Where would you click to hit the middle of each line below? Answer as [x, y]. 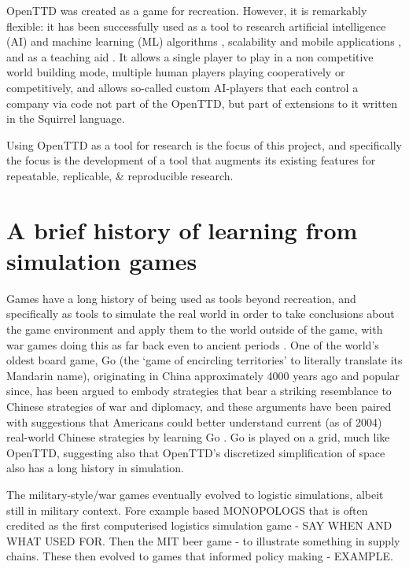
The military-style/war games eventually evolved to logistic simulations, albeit [195, 494]
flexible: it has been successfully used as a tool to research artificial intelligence [196, 26]
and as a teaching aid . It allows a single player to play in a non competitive [190, 56]
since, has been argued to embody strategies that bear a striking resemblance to [199, 391]
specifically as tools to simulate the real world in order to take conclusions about [201, 314]
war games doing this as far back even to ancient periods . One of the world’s [193, 344]
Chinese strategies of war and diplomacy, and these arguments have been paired [199, 406]
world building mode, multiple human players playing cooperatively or [176, 72]
